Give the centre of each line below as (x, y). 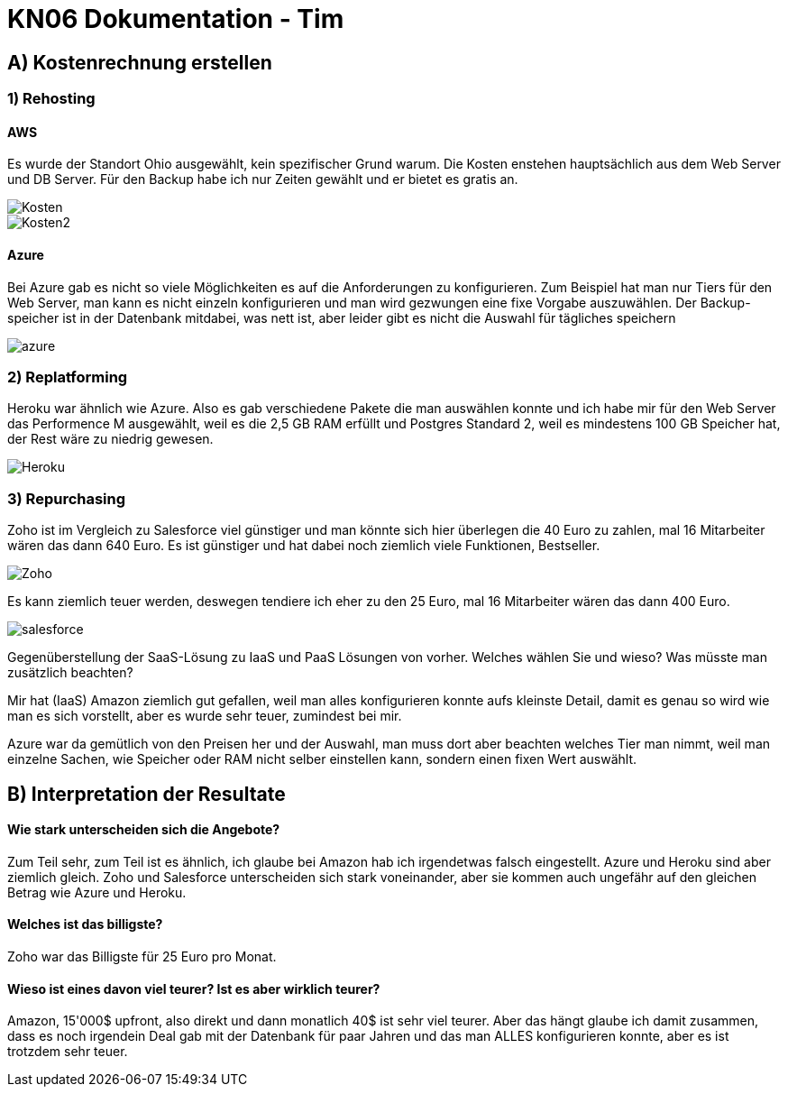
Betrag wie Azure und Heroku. (97, 892)
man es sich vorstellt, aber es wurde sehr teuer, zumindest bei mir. (205, 716)
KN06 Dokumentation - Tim (176, 19)
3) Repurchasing (67, 498)
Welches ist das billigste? (85, 924)
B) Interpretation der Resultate (147, 794)
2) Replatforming (68, 377)
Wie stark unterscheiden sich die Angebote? (144, 830)
